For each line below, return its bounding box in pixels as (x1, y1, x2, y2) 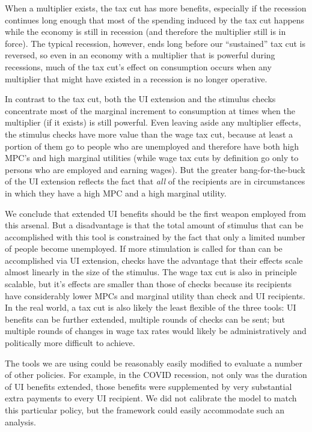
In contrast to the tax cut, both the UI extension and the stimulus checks (5, 93, 276, 105)
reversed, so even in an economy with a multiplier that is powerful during (5, 49, 275, 61)
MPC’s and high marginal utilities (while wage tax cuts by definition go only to (5, 151, 299, 164)
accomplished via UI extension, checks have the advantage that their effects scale (5, 254, 303, 266)
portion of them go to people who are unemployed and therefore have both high (5, 139, 299, 152)
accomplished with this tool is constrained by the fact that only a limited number (5, 230, 305, 243)
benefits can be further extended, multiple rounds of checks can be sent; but (5, 312, 285, 325)
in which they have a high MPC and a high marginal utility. (5, 186, 227, 199)
